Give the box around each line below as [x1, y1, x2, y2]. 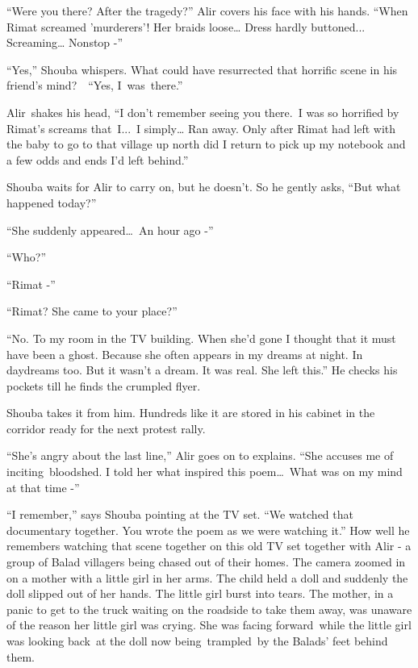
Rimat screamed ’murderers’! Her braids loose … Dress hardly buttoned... [6, 18, 366, 35]
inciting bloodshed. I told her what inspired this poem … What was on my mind [6, 463, 403, 480]
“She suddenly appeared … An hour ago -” [6, 221, 214, 238]
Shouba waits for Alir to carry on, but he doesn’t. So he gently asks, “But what [6, 178, 401, 195]
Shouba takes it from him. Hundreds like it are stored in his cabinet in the [6, 404, 375, 421]
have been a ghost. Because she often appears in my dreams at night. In [6, 345, 363, 362]
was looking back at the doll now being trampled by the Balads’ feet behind [6, 633, 388, 649]
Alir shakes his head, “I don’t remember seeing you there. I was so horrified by [6, 103, 399, 120]
